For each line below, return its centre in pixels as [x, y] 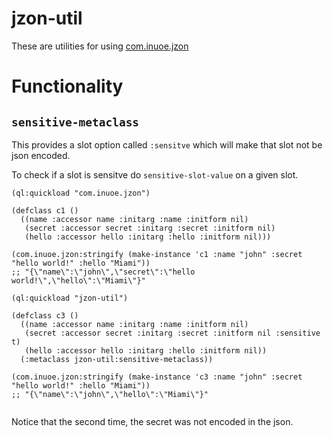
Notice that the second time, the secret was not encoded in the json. [152, 421]
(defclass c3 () [45, 315]
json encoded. [41, 155]
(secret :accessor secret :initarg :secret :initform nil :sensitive [172, 333]
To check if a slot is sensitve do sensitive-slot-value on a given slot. [155, 174]
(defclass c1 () [45, 210]
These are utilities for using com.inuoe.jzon [100, 46]
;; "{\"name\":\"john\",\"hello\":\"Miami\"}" [110, 394]
